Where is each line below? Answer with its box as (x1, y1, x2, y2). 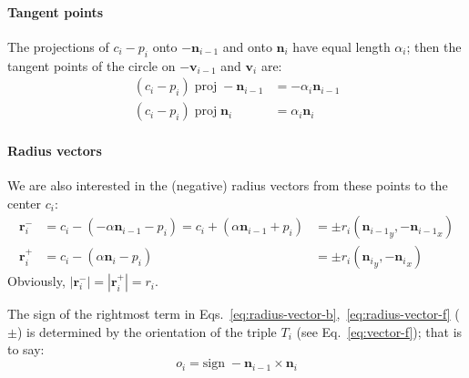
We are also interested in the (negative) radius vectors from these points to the (7, 176, 448, 195)
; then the (406, 36, 462, 56)
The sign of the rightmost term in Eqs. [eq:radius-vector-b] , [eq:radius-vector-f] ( (7, 304, 460, 323)
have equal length (292, 36, 391, 56)
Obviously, (7, 271, 66, 291)
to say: (7, 340, 45, 359)
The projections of (7, 36, 109, 56)
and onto (222, 36, 272, 56)
